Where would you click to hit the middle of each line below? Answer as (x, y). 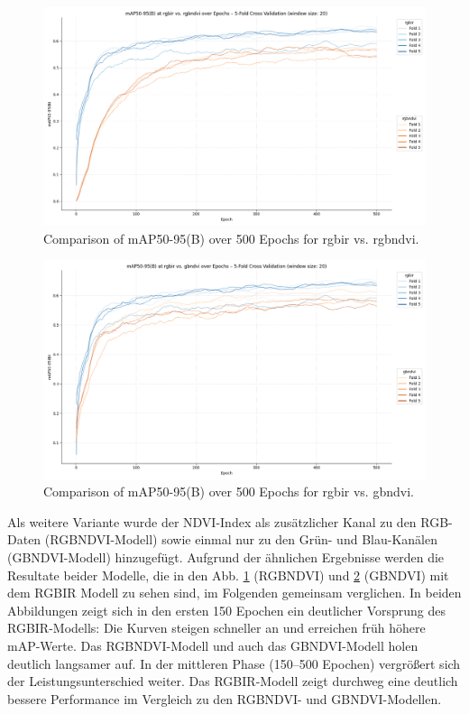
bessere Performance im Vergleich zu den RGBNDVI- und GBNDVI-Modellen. (225, 698)
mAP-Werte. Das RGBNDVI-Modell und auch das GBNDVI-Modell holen (213, 645)
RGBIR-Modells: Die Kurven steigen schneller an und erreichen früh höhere (216, 628)
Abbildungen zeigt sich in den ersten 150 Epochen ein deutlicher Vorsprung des (227, 610)
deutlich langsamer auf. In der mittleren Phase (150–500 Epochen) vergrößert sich (234, 663)
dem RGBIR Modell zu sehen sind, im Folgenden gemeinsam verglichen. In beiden (234, 593)
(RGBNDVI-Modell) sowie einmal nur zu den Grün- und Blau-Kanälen (241, 539)
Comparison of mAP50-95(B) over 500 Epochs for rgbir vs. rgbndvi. (231, 238)
